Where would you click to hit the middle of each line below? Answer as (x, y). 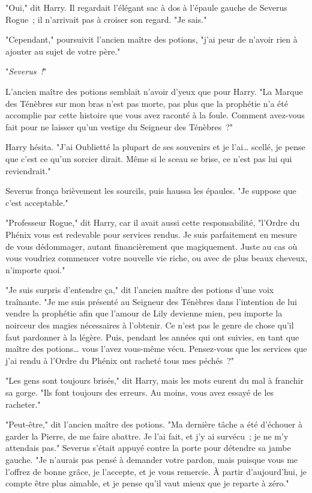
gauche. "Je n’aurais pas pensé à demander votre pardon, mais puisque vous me (152, 459)
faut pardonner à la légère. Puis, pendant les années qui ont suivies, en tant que (152, 337)
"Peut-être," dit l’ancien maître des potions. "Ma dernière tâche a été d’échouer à (154, 424)
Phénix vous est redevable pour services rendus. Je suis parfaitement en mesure (151, 234)
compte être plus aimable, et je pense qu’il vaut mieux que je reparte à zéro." (147, 483)
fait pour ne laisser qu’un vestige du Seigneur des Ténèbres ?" (119, 126)
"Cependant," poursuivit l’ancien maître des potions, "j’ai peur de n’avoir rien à (151, 39)
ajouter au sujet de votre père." (63, 51)
